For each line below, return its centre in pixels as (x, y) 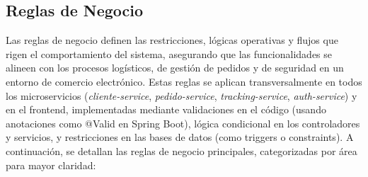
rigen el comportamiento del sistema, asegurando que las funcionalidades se (169, 53)
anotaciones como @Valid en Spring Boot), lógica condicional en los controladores (183, 123)
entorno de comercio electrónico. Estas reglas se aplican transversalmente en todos (184, 81)
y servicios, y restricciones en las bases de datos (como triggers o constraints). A (180, 137)
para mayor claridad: (51, 165)
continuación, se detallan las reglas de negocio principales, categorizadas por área (182, 150)
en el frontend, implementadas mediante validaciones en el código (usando (166, 109)
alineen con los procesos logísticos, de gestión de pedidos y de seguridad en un (175, 68)
